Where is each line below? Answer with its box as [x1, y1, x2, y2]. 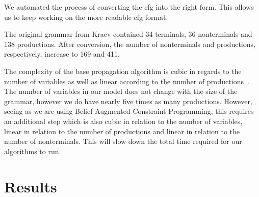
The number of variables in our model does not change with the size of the [4, 86, 238, 96]
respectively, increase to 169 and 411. [4, 48, 120, 59]
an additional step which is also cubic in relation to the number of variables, [4, 115, 243, 126]
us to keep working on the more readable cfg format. [4, 11, 168, 22]
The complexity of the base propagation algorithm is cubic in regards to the [4, 65, 242, 76]
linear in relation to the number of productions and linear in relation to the [4, 126, 240, 136]
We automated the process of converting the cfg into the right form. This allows [4, 2, 254, 12]
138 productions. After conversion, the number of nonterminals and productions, [4, 38, 255, 49]
